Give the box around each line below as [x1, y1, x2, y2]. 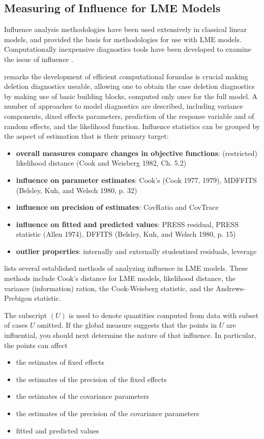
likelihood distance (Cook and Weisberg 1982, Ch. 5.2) [16, 158, 187, 168]
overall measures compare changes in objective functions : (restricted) [16, 147, 257, 158]
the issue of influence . [4, 53, 73, 64]
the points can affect [4, 339, 68, 350]
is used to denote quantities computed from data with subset [69, 309, 259, 320]
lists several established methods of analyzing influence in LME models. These [4, 263, 248, 273]
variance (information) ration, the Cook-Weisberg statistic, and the [4, 283, 214, 293]
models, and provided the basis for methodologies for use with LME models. [4, 34, 242, 44]
